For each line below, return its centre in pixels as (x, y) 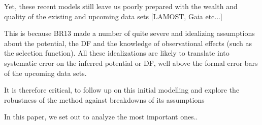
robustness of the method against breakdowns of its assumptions (104, 99)
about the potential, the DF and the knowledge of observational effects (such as (128, 43)
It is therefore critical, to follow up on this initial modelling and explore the (122, 90)
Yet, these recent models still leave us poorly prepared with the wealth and (121, 6)
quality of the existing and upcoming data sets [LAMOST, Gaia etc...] (113, 16)
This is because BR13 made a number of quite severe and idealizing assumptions (129, 33)
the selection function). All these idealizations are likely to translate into (117, 53)
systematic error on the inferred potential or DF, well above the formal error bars (131, 62)
